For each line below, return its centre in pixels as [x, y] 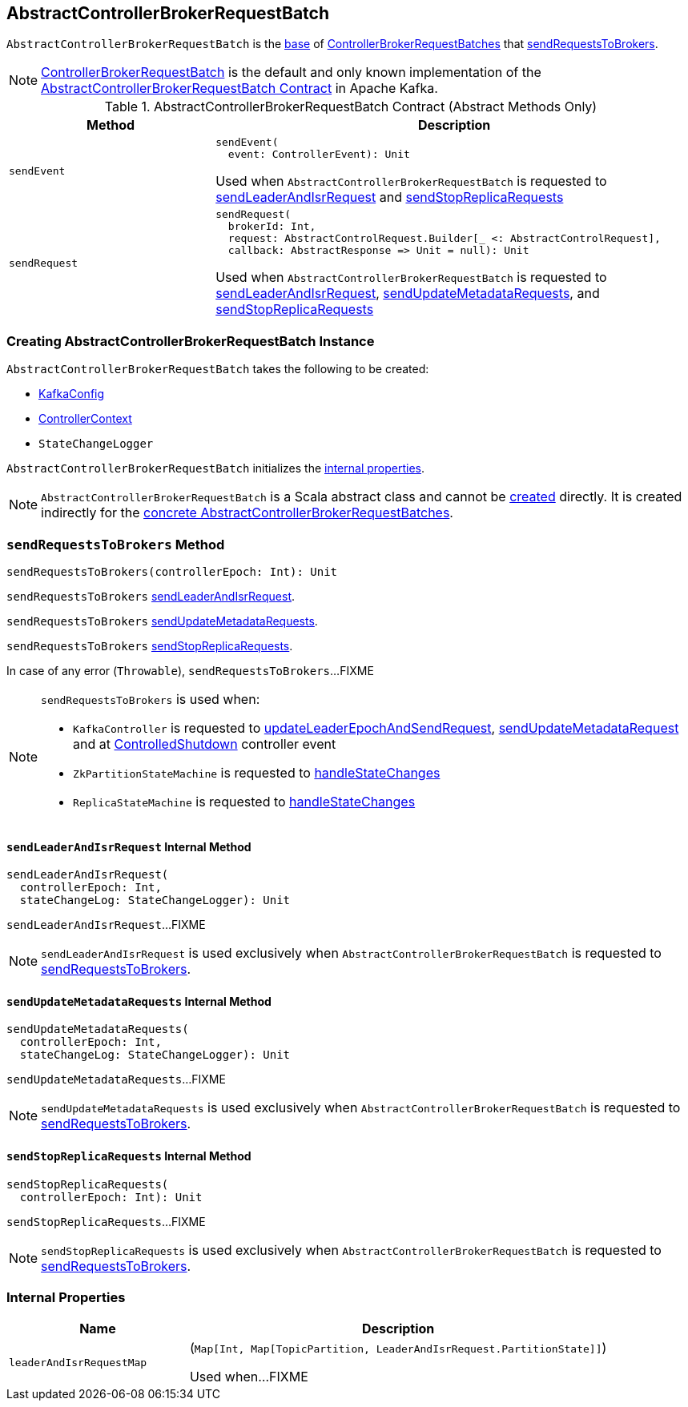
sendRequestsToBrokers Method [116, 544]
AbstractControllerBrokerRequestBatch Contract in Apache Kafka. [239, 88]
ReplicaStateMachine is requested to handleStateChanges [244, 801]
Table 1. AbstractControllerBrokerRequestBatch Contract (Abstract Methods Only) [351, 107]
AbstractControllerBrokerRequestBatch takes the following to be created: [218, 369]
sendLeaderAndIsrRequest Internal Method [129, 846]
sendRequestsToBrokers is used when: [151, 699]
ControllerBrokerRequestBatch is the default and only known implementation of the [291, 72]
